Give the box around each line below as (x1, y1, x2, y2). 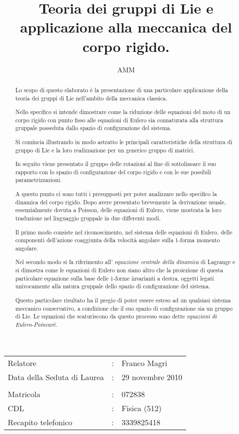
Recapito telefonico (8, 416, 73, 428)
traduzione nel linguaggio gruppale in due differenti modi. (15, 214, 161, 222)
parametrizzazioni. (15, 176, 62, 184)
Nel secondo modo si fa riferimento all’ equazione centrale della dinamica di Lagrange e (15, 258, 235, 266)
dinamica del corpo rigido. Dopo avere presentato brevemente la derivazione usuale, (15, 198, 226, 206)
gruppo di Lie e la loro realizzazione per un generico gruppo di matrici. (15, 146, 195, 154)
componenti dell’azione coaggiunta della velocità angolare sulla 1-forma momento (15, 236, 220, 244)
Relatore (8, 357, 36, 368)
